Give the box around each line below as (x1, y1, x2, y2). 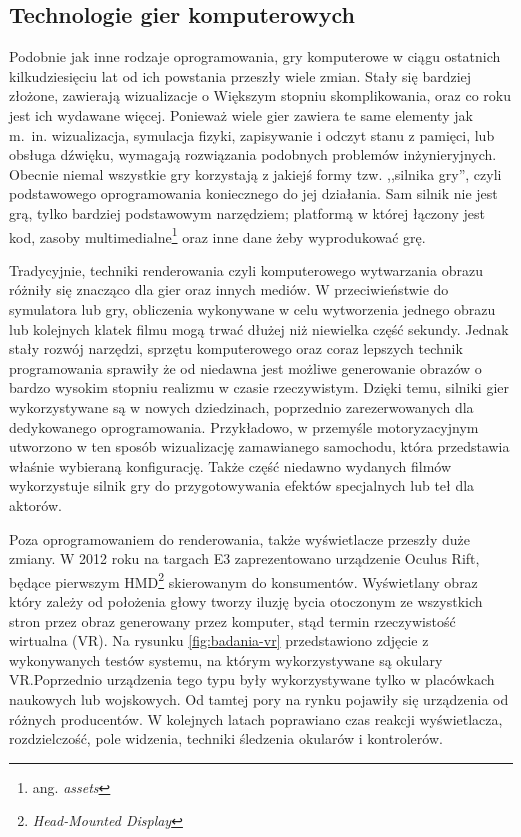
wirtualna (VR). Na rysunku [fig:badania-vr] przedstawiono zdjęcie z (9, 630, 429, 651)
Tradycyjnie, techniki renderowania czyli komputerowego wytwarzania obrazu (9, 259, 483, 280)
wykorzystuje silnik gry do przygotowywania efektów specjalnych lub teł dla (9, 475, 475, 496)
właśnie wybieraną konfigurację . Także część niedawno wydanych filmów (9, 455, 452, 476)
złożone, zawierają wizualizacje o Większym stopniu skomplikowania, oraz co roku (9, 85, 512, 106)
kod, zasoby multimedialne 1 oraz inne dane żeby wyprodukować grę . (9, 223, 426, 247)
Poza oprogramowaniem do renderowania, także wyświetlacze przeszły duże (9, 528, 470, 549)
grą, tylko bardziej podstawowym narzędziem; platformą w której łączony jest (9, 202, 485, 223)
